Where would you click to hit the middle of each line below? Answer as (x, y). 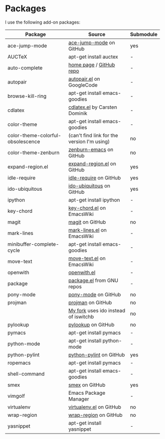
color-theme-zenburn (34, 152)
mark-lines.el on (88, 230)
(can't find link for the (93, 135)
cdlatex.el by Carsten (93, 107)
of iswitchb (81, 317)
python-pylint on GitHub (97, 354)
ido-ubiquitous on (89, 186)
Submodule (144, 34)
